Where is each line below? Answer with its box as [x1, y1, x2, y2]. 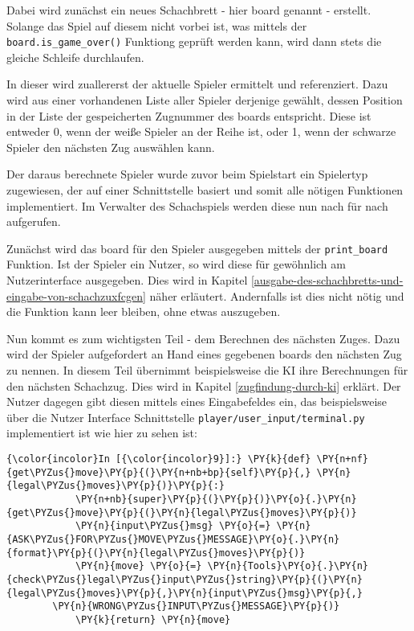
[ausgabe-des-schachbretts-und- [250, 272, 404, 289]
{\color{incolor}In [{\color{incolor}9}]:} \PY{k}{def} [6, 453, 311, 465]
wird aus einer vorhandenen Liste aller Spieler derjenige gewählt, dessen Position [6, 92, 403, 109]
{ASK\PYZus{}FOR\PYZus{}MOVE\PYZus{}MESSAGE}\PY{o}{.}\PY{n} [6, 533, 340, 545]
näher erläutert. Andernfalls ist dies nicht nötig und [149, 287, 404, 304]
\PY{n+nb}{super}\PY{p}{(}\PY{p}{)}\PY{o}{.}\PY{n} [75, 494, 357, 505]
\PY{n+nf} [316, 453, 369, 465]
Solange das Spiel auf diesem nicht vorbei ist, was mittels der [6, 17, 307, 34]
